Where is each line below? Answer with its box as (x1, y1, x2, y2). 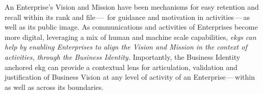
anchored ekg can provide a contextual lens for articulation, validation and (5, 61, 238, 72)
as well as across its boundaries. (5, 81, 104, 92)
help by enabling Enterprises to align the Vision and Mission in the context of (5, 41, 247, 52)
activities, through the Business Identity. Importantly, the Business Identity (5, 51, 241, 62)
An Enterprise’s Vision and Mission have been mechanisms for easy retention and (5, 2, 259, 12)
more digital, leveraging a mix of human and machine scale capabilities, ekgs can (5, 31, 256, 42)
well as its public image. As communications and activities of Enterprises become (5, 21, 258, 32)
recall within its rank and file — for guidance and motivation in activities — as (5, 11, 250, 22)
